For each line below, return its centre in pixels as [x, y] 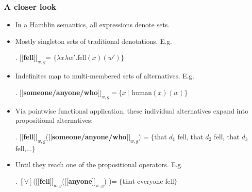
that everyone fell [148, 181]
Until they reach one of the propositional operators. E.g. [99, 164]
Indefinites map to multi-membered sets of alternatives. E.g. [105, 76]
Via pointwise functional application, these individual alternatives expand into [132, 110]
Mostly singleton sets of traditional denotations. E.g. [94, 41]
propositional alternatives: [54, 120]
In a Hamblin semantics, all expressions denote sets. [92, 25]
